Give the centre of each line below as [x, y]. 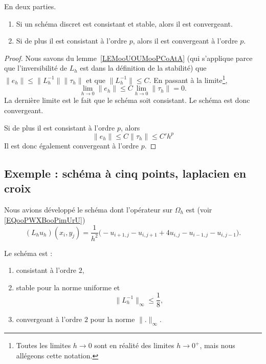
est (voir [199, 209]
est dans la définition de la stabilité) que [143, 68]
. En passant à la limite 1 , [188, 79]
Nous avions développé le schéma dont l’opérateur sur [88, 209]
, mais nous [217, 345]
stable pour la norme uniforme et [68, 287]
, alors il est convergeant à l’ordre [185, 41]
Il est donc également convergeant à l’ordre [72, 145]
